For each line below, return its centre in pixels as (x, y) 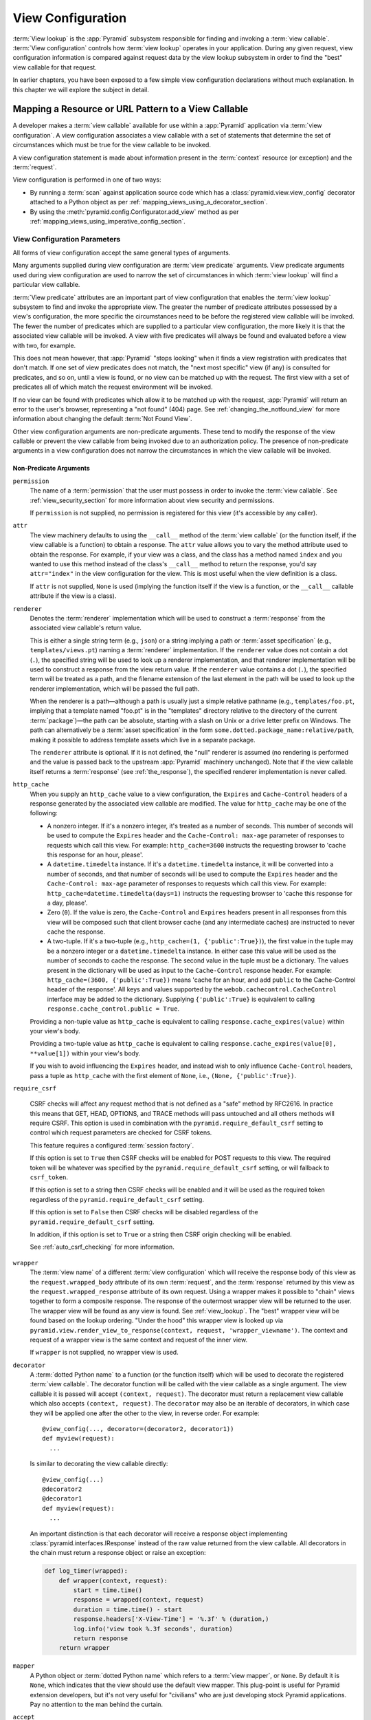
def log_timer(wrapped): (86, 1571)
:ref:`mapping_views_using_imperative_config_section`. (108, 221)
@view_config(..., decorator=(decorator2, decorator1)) (138, 1429)
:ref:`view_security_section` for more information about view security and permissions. (152, 500)
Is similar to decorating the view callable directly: (99, 1464)
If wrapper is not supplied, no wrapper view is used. (104, 1353)
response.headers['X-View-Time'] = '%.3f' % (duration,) (171, 1619)
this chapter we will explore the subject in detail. (81, 89)
